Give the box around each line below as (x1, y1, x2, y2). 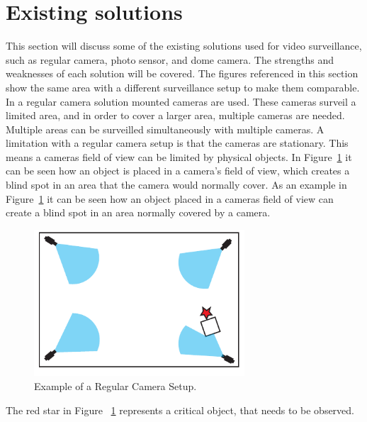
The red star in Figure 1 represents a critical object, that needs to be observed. (6, 402, 354, 417)
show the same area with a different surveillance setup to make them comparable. (6, 79, 360, 94)
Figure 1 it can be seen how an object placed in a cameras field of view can (6, 191, 334, 206)
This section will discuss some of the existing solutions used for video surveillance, (6, 38, 362, 53)
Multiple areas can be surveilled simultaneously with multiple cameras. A (6, 121, 324, 136)
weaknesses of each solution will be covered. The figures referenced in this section (6, 66, 358, 81)
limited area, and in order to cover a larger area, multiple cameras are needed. (6, 108, 345, 123)
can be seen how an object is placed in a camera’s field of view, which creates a (6, 163, 350, 178)
